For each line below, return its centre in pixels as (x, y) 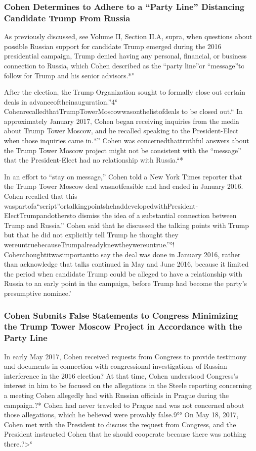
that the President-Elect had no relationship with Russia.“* (94, 160)
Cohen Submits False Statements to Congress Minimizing (121, 315)
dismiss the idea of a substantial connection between (157, 215)
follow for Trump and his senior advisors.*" (69, 75)
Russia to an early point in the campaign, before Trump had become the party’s (126, 283)
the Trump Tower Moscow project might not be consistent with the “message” (123, 150)
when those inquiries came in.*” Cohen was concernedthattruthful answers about (127, 141)
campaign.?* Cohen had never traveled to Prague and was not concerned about (124, 405)
